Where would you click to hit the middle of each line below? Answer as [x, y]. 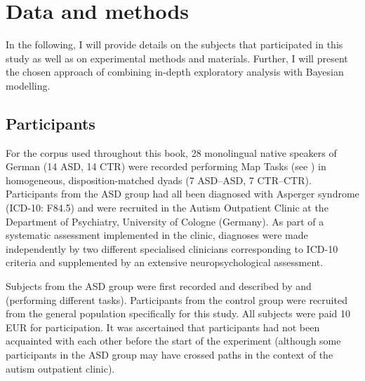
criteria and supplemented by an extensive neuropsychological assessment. [165, 262]
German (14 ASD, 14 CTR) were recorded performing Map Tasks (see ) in [166, 166]
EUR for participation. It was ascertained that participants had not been [163, 327]
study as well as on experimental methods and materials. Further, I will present [177, 58]
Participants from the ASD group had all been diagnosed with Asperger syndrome [182, 194]
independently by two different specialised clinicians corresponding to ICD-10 [172, 248]
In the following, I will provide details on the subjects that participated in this [174, 44]
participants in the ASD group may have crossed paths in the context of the [170, 355]
